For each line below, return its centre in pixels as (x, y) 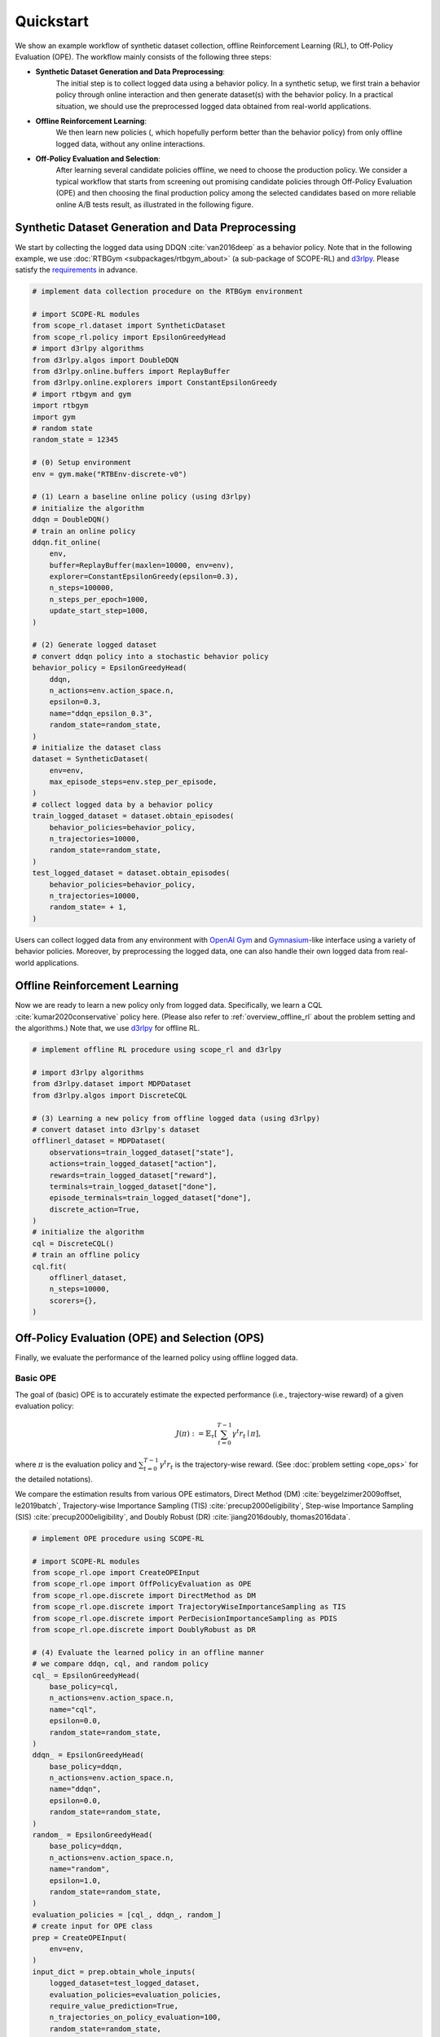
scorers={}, (73, 1300)
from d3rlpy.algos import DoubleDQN (106, 360)
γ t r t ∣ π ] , (246, 1434)
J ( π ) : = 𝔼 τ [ (196, 1435)
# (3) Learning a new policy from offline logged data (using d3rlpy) (176, 1118)
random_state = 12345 (75, 440)
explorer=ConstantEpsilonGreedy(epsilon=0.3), (144, 577)
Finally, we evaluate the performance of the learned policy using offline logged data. (156, 1357)
